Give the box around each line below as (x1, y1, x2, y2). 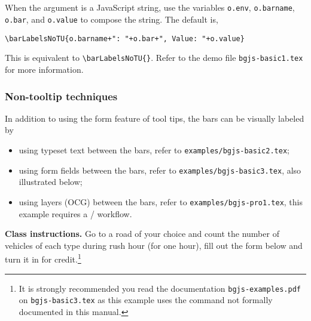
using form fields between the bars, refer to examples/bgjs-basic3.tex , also (19, 163, 301, 176)
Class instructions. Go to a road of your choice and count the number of (5, 227, 279, 240)
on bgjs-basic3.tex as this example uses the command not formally (19, 294, 273, 306)
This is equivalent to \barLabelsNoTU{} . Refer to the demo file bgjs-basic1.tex (5, 51, 303, 64)
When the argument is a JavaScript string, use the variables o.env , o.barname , (5, 1, 295, 14)
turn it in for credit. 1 (5, 251, 81, 265)
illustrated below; (19, 175, 83, 188)
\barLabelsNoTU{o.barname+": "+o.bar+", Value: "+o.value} (5, 34, 245, 43)
